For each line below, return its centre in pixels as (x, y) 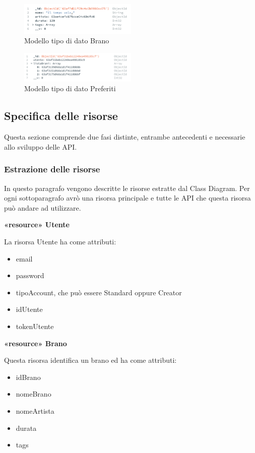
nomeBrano (34, 394)
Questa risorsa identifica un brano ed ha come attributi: (90, 360)
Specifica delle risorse (61, 116)
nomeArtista (35, 410)
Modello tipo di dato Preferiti (70, 88)
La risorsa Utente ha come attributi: (60, 241)
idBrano (28, 377)
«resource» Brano (36, 343)
